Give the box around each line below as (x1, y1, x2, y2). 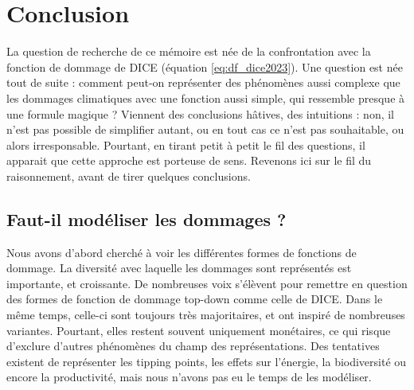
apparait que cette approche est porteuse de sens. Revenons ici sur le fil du (6, 152, 372, 169)
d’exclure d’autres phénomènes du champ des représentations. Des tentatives (6, 337, 380, 354)
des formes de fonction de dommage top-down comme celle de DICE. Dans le (6, 291, 383, 307)
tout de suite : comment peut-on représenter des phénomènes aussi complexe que (6, 74, 400, 91)
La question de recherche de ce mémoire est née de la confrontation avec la (6, 43, 371, 60)
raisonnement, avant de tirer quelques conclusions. (6, 167, 251, 184)
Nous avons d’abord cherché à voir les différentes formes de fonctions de (6, 244, 357, 260)
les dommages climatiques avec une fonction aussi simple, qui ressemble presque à (6, 89, 405, 106)
